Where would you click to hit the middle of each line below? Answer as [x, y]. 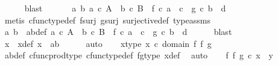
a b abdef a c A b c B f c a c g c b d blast [118, 32]
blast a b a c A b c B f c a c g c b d [125, 8]
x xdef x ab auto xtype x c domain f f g [108, 43]
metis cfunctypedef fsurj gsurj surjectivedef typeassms [107, 20]
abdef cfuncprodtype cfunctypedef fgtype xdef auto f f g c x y [139, 55]
